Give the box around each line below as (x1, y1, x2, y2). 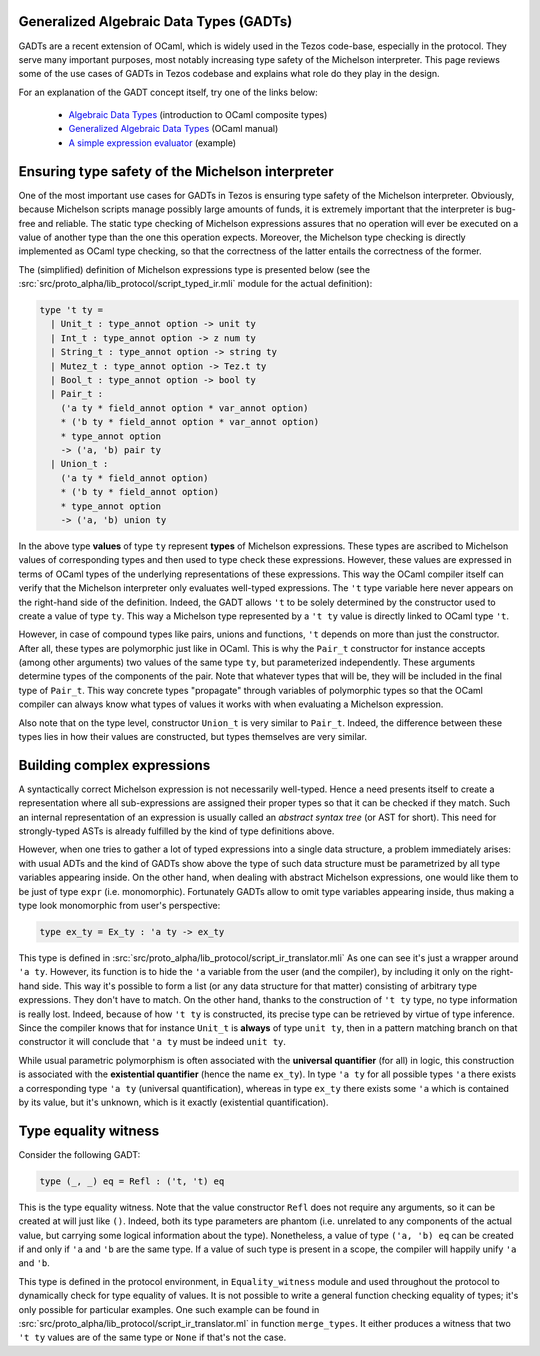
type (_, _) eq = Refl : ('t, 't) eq (39, 1175, 225, 1187)
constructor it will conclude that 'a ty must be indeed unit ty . (18, 1036, 287, 1048)
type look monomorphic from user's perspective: (18, 900, 221, 912)
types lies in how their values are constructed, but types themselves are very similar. (18, 731, 367, 743)
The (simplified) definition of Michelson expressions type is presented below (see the (18, 263, 370, 275)
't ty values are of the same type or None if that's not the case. (18, 1331, 287, 1344)
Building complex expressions (18, 756, 211, 774)
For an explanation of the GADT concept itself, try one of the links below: (18, 86, 319, 98)
